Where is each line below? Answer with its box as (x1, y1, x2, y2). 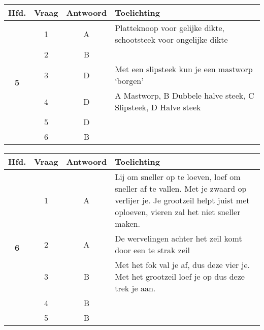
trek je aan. (115, 282, 156, 294)
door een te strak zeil (115, 244, 190, 256)
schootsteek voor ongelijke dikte (115, 34, 228, 45)
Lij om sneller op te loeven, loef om (115, 171, 241, 183)
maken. (115, 218, 140, 229)
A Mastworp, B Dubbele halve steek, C (115, 89, 254, 101)
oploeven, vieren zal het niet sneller (115, 206, 241, 218)
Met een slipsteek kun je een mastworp (115, 63, 253, 75)
